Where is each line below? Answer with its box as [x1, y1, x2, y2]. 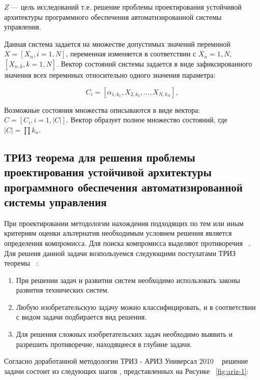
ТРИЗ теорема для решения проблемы [4, 149, 195, 165]
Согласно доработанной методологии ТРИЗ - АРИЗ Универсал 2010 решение [4, 356, 248, 366]
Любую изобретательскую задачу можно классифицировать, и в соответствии [16, 301, 256, 312]
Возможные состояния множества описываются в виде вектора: [4, 104, 200, 115]
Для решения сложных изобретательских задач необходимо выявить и [16, 329, 233, 339]
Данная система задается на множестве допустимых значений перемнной [4, 38, 230, 49]
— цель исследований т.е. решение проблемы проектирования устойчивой [11, 2, 242, 12]
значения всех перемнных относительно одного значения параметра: [4, 69, 216, 80]
